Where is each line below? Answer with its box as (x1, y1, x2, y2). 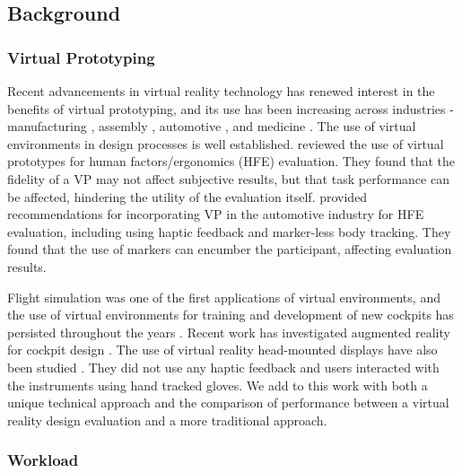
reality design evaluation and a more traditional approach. (7, 410, 327, 429)
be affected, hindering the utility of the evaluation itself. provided (7, 187, 368, 206)
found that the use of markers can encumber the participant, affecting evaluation (7, 240, 452, 258)
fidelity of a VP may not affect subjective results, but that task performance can (7, 169, 449, 188)
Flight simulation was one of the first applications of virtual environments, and (7, 287, 440, 306)
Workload (7, 449, 79, 471)
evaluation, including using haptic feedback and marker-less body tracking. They (7, 222, 451, 241)
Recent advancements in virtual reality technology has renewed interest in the (7, 82, 435, 100)
